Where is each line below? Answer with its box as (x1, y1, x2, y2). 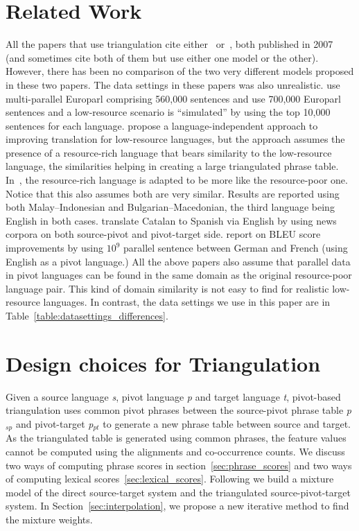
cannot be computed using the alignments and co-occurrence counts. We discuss (6, 444, 345, 458)
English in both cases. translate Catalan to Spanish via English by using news (6, 213, 337, 227)
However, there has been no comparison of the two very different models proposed (6, 64, 354, 78)
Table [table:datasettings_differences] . (6, 308, 168, 322)
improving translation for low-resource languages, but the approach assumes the (6, 132, 345, 146)
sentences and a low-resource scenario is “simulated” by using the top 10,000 (6, 105, 331, 119)
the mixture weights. (6, 512, 93, 526)
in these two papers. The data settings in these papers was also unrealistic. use (6, 77, 340, 92)
